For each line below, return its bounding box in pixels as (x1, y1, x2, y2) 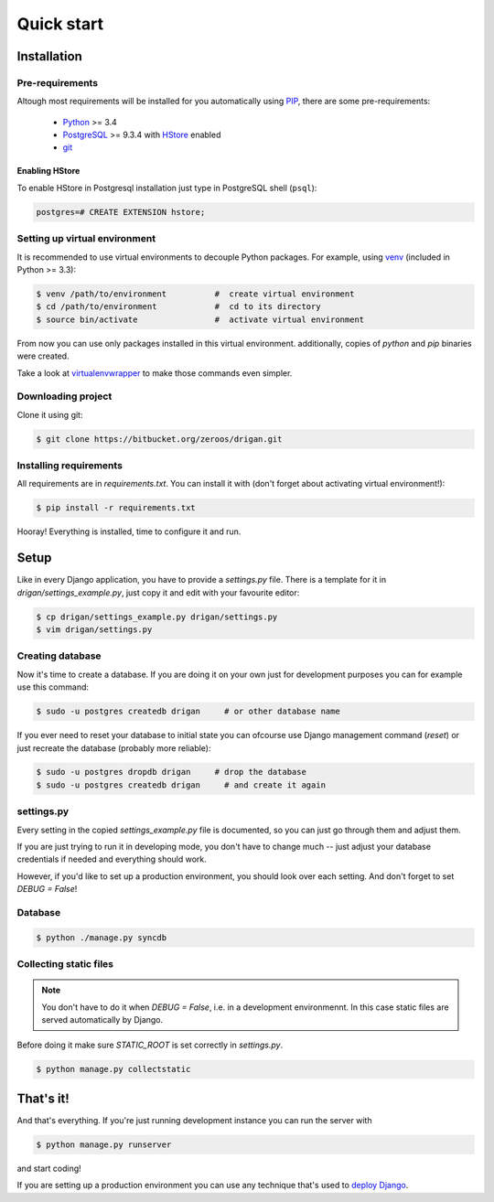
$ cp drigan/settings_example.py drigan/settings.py (36, 611, 278, 622)
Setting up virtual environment (16, 232, 156, 245)
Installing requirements (16, 459, 123, 471)
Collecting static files (16, 958, 114, 971)
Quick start (16, 14, 104, 34)
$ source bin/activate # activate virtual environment (36, 314, 365, 325)
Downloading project (16, 390, 113, 402)
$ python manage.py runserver (36, 1139, 172, 1150)
